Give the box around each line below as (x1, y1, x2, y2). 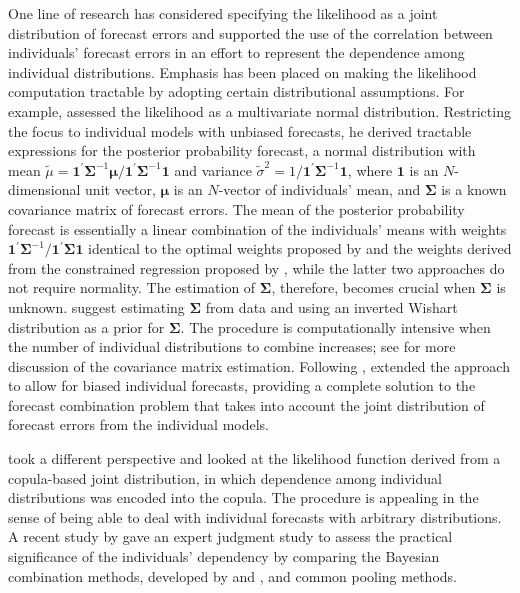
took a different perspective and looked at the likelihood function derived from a (8, 448, 501, 469)
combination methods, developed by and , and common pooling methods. (8, 565, 457, 586)
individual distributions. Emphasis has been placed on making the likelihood (8, 61, 477, 82)
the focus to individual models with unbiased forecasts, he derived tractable (8, 120, 472, 141)
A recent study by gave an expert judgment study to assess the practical (8, 526, 453, 547)
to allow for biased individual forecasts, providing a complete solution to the (8, 375, 476, 396)
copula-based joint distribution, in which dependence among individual (8, 467, 442, 488)
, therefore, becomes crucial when (271, 277, 476, 298)
